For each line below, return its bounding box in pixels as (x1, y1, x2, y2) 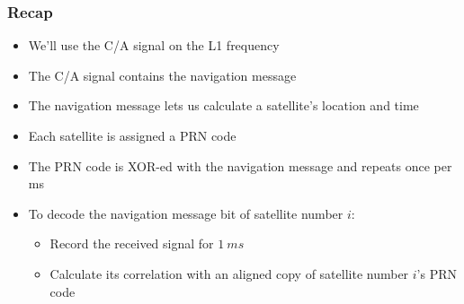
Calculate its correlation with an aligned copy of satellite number (49, 264, 409, 282)
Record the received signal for (49, 234, 214, 253)
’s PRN (416, 264, 458, 282)
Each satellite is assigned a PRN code (28, 126, 236, 144)
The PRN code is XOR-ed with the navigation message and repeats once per (28, 156, 452, 175)
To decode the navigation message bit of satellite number (28, 204, 344, 222)
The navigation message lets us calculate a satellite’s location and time (28, 96, 419, 115)
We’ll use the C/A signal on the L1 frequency (28, 36, 280, 55)
